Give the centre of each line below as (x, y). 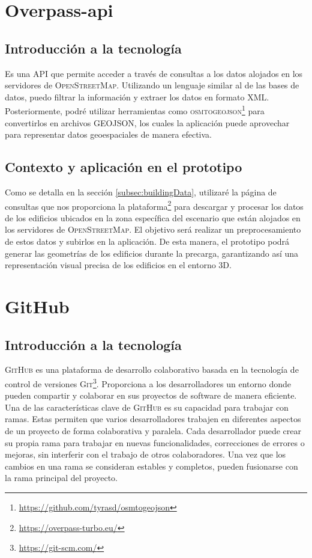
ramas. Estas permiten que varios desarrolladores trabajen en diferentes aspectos (153, 419)
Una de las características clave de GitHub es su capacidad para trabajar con (147, 407)
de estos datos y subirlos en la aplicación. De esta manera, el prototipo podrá (147, 241)
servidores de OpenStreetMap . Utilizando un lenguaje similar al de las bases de (152, 85)
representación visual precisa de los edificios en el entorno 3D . (118, 265)
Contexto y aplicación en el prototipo (124, 167)
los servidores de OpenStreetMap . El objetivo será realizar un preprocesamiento (153, 229)
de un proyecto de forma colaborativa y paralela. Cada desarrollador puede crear (153, 431)
